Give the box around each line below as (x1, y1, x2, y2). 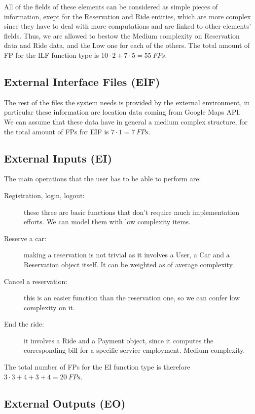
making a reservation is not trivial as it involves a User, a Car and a (24, 249, 230, 260)
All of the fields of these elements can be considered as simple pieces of (4, 1, 218, 11)
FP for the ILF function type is (4, 49, 99, 60)
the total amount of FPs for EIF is (4, 126, 109, 136)
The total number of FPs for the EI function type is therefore (4, 362, 190, 372)
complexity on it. (24, 302, 75, 312)
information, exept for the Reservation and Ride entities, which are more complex (4, 11, 251, 21)
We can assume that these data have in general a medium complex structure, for (4, 116, 248, 126)
